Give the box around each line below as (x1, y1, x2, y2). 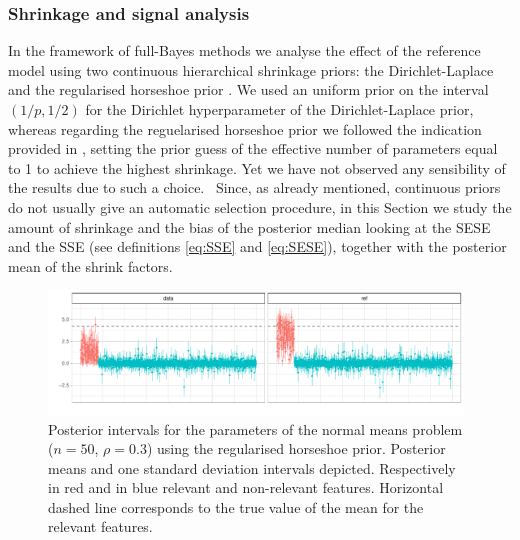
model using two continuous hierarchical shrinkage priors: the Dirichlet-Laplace (8, 59, 494, 80)
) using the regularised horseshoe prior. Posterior (146, 438, 446, 459)
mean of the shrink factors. (8, 255, 173, 276)
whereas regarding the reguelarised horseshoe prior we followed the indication (8, 118, 482, 139)
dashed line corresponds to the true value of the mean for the (48, 496, 424, 517)
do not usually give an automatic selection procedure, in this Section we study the (8, 196, 512, 217)
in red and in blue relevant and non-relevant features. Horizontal (48, 477, 444, 498)
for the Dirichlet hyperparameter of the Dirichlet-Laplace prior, (85, 99, 474, 119)
